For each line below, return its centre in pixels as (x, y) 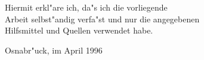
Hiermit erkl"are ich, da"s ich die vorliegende (86, 7)
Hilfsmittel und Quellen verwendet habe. (79, 30)
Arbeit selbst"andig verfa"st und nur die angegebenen (102, 19)
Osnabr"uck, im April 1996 (54, 50)
